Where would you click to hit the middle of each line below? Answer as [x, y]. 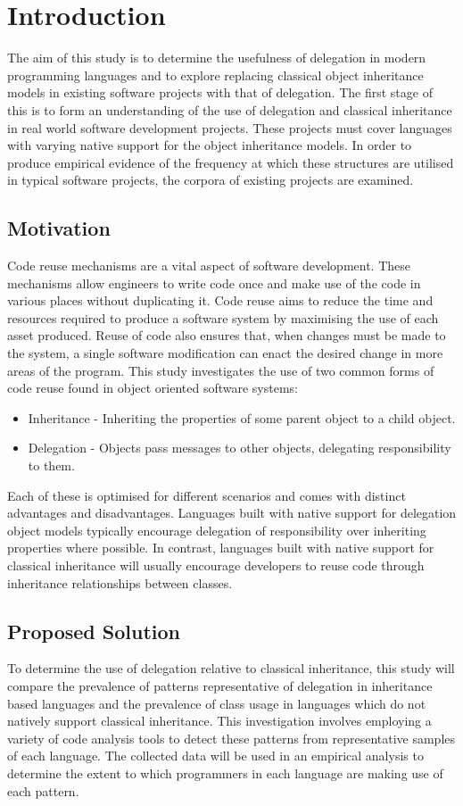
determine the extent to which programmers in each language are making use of [225, 773]
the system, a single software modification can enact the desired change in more [225, 353]
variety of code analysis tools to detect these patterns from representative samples [231, 738]
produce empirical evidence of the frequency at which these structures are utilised [231, 162]
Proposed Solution [94, 631]
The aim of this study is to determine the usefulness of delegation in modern [217, 58]
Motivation [59, 228]
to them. [51, 465]
